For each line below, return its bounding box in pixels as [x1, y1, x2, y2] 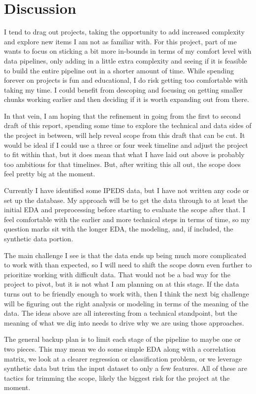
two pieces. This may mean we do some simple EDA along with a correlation [4, 343, 236, 354]
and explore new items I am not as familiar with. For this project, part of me [4, 36, 237, 46]
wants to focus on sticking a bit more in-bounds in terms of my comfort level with [4, 46, 252, 56]
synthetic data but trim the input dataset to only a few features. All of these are [4, 363, 247, 373]
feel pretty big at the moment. [4, 168, 96, 179]
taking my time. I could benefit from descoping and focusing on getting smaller [4, 84, 243, 95]
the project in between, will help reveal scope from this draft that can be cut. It [4, 130, 245, 140]
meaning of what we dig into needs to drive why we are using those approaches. [4, 317, 244, 328]
